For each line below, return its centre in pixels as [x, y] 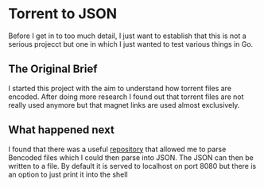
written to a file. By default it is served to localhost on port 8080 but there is [132, 166]
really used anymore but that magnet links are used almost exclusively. [124, 105]
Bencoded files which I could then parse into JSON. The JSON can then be [131, 157]
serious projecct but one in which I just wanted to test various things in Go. [131, 44]
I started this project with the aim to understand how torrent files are [120, 88]
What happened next [62, 130]
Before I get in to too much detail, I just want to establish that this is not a [127, 36]
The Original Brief [53, 69]
